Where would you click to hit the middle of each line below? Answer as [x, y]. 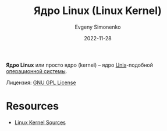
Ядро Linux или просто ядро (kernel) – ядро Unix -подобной [79, 65]
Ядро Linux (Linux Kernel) [98, 11]
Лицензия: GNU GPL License [41, 82]
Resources [33, 106]
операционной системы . [37, 71]
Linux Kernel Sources [40, 122]
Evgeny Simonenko [98, 27]
